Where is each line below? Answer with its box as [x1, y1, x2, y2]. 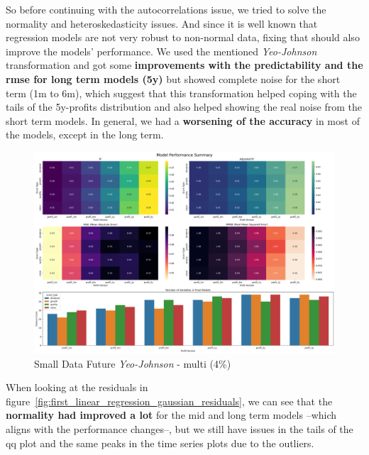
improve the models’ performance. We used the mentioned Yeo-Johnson [6, 43, 317, 58]
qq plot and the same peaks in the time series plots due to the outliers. [6, 435, 314, 450]
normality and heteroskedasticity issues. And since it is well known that [6, 16, 318, 31]
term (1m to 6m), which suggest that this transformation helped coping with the [6, 85, 357, 100]
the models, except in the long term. [6, 127, 164, 142]
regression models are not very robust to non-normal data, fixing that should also [6, 30, 360, 45]
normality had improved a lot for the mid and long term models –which [6, 407, 337, 422]
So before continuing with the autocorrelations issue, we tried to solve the [6, 2, 326, 16]
